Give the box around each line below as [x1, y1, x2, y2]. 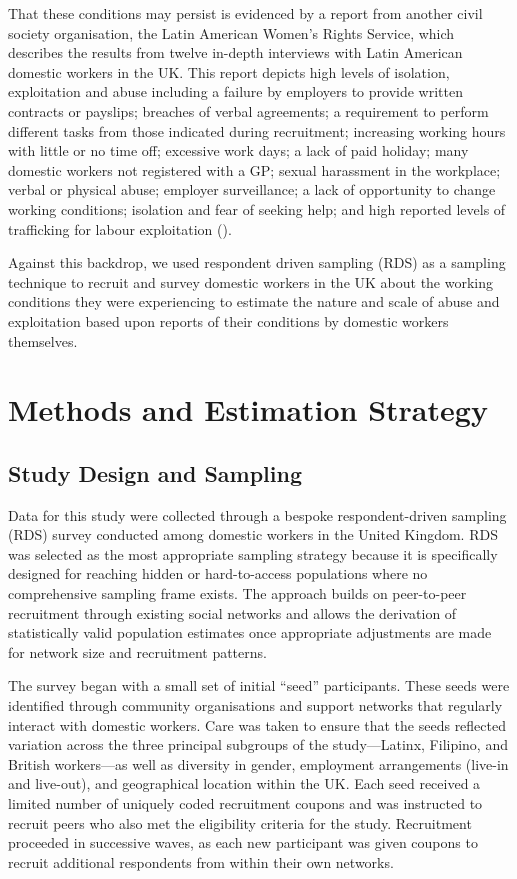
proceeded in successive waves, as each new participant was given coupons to [8, 832, 478, 853]
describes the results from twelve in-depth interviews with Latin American [8, 42, 463, 63]
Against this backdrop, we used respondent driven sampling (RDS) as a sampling [8, 252, 506, 273]
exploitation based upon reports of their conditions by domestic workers [8, 310, 449, 331]
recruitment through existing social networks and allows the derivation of [8, 602, 457, 623]
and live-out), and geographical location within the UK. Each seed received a [8, 773, 481, 794]
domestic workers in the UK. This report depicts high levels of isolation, [8, 61, 450, 82]
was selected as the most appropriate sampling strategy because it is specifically [8, 543, 498, 564]
